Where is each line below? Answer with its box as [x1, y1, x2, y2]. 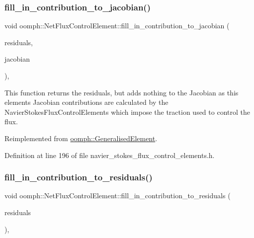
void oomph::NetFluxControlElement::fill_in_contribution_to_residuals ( [4, 190, 231, 201]
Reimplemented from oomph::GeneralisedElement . [4, 133, 158, 143]
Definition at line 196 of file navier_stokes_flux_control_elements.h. [4, 150, 215, 160]
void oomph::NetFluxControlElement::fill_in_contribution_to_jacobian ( [4, 20, 230, 31]
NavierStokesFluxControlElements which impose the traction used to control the [4, 106, 250, 117]
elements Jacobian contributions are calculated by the [4, 97, 169, 107]
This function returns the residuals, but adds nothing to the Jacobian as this [4, 87, 239, 97]
